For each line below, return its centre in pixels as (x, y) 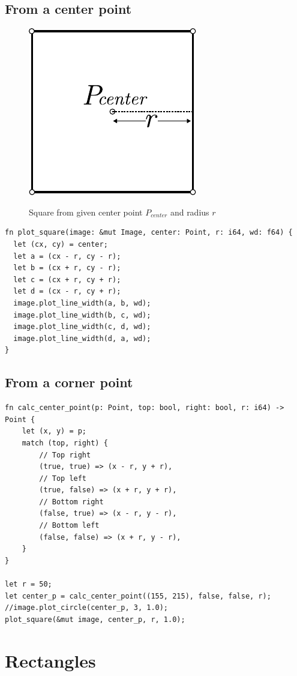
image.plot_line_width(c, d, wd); (82, 327)
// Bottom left (69, 526)
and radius (190, 212)
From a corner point (69, 382)
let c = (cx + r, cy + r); (67, 279)
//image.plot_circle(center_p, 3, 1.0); (87, 608)
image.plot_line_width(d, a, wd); (82, 338)
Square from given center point (86, 212)
